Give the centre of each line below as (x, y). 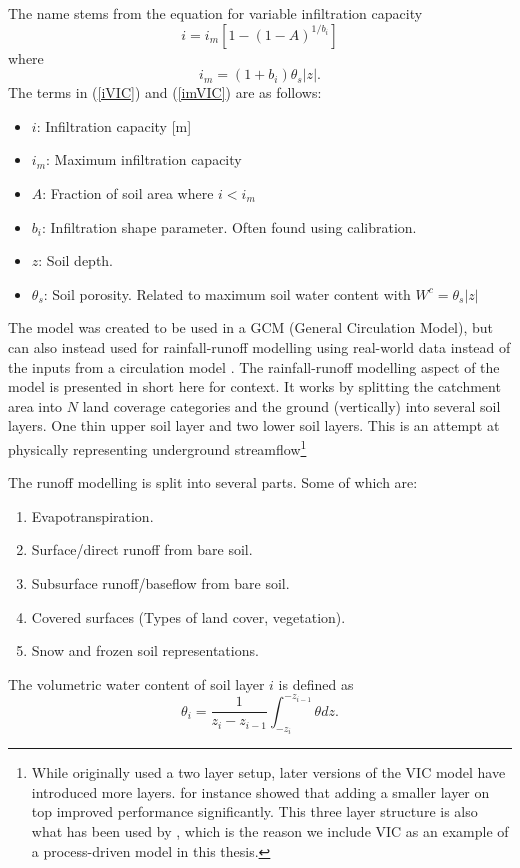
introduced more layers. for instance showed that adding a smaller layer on (260, 791)
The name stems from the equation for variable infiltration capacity (215, 13)
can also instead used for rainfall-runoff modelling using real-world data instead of (259, 346)
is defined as (316, 683)
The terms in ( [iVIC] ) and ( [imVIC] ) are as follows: (165, 92)
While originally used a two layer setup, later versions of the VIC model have (268, 772)
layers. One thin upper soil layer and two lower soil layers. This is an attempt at (254, 425)
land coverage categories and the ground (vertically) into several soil (291, 405)
